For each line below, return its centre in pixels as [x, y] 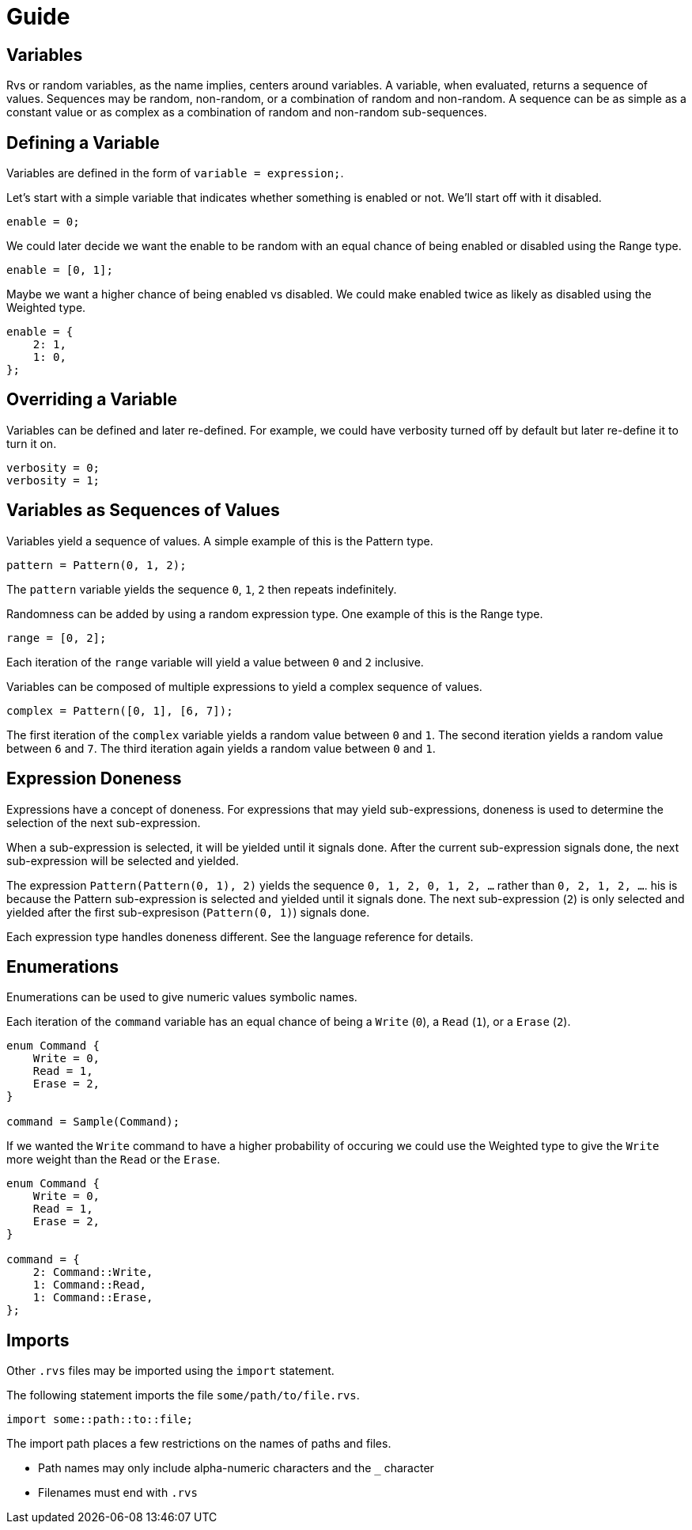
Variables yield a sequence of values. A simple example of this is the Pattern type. [220, 541]
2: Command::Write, [93, 1272]
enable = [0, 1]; [60, 270]
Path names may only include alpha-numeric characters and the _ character [236, 1468]
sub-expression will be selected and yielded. [123, 860]
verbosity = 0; [53, 467]
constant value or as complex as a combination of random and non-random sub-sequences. [247, 112]
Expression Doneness [94, 779]
